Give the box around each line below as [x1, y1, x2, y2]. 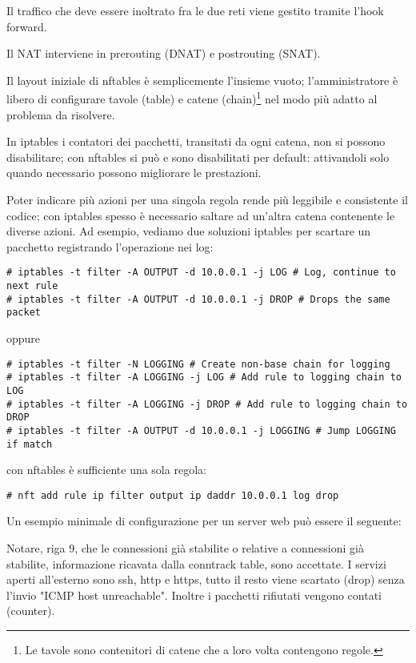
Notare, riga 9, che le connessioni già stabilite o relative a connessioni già [6, 540, 364, 557]
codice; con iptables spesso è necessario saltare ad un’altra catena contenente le [6, 207, 395, 223]
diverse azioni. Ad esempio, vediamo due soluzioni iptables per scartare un [6, 223, 371, 239]
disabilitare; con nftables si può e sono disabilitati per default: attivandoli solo [6, 148, 390, 165]
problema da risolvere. [6, 106, 115, 123]
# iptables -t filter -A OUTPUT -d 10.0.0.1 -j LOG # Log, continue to [6, 267, 396, 279]
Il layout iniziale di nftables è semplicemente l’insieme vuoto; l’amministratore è [6, 71, 398, 88]
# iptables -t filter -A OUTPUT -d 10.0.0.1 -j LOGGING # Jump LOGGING [6, 424, 396, 436]
